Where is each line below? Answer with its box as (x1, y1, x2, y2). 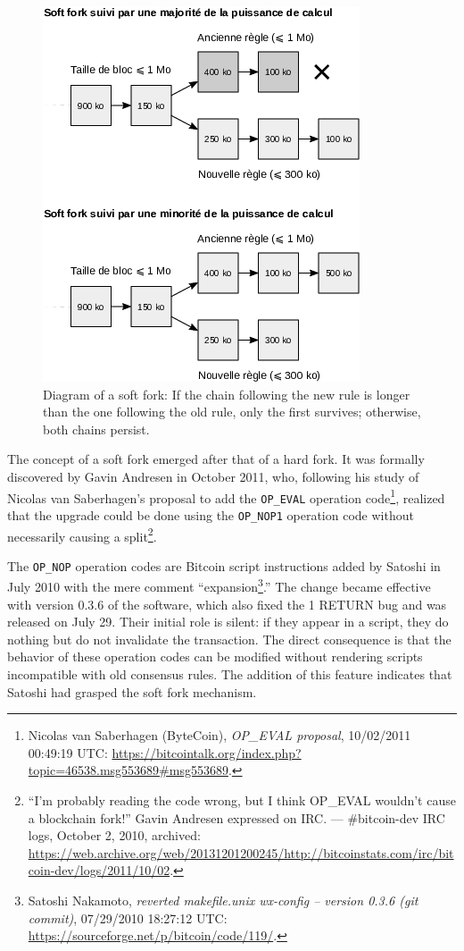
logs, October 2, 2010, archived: (28, 826, 201, 845)
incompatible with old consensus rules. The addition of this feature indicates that (7, 665, 452, 684)
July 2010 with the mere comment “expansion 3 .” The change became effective (7, 575, 431, 596)
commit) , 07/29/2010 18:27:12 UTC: (28, 908, 228, 927)
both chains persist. (43, 419, 150, 438)
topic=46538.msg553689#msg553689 (28, 761, 228, 779)
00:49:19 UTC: (28, 743, 108, 762)
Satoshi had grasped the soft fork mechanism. (7, 682, 257, 701)
